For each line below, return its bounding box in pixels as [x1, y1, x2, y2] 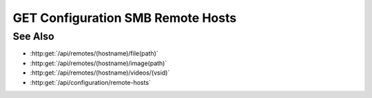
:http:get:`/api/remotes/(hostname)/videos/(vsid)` [30, 69, 170, 77]
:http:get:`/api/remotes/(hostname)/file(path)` [30, 49, 158, 58]
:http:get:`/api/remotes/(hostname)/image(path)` [30, 59, 167, 67]
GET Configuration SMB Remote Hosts [12, 10, 237, 25]
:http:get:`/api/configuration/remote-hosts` [30, 78, 152, 86]
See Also [12, 30, 54, 42]
